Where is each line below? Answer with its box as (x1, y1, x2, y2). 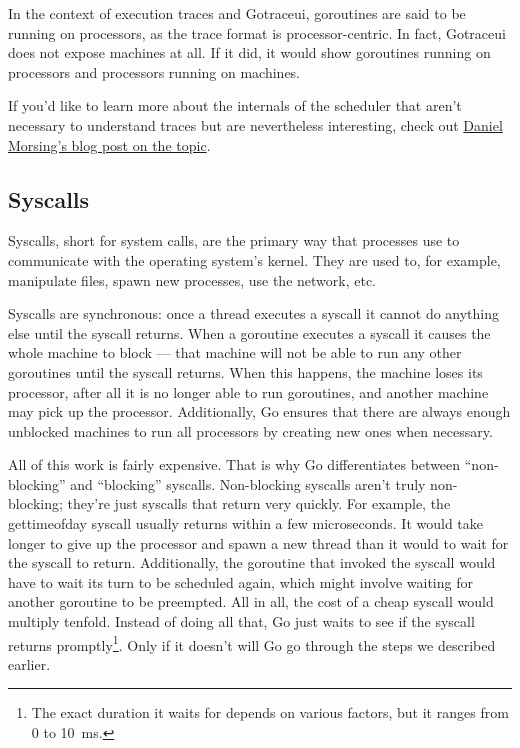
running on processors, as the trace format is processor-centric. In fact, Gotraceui (8, 22, 506, 43)
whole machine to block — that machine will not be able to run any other (8, 342, 462, 363)
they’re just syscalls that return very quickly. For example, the (67, 493, 451, 514)
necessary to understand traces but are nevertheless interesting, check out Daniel (8, 114, 503, 135)
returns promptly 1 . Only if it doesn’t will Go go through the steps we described (8, 631, 496, 655)
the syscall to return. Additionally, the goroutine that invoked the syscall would (8, 552, 496, 573)
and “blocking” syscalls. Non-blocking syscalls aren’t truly (70, 473, 426, 494)
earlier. (8, 653, 51, 674)
